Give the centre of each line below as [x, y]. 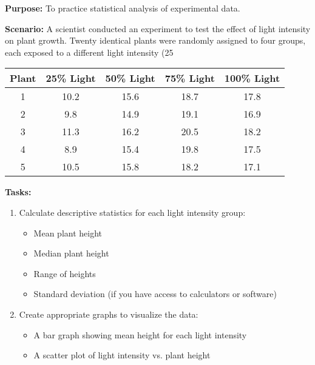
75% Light [190, 78]
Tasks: [18, 192]
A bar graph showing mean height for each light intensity [140, 334]
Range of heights [65, 273]
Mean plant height [68, 233]
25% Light [71, 78]
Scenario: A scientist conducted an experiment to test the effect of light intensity [158, 28]
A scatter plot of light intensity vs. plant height [122, 355]
